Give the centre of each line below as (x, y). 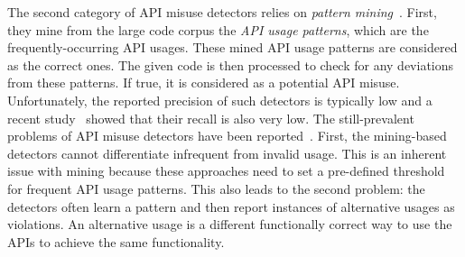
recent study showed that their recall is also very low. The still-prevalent (211, 118)
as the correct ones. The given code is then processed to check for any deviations (231, 64)
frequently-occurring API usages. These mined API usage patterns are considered (232, 47)
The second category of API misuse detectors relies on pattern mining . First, (222, 12)
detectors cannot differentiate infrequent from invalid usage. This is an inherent (227, 153)
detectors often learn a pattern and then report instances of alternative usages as (231, 206)
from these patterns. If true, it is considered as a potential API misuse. (204, 83)
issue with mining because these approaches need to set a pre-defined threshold (226, 171)
